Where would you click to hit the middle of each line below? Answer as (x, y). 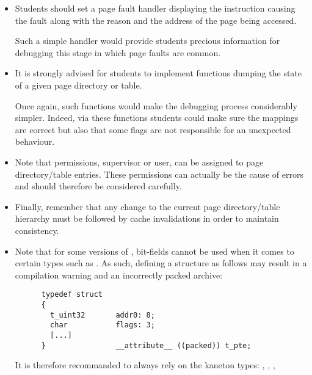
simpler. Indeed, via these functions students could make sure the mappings (157, 118)
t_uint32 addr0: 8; (103, 315)
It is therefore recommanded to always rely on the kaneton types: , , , (145, 365)
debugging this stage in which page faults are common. (118, 52)
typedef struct (72, 295)
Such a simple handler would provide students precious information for (147, 41)
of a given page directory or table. (78, 85)
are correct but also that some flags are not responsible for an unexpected (153, 129)
